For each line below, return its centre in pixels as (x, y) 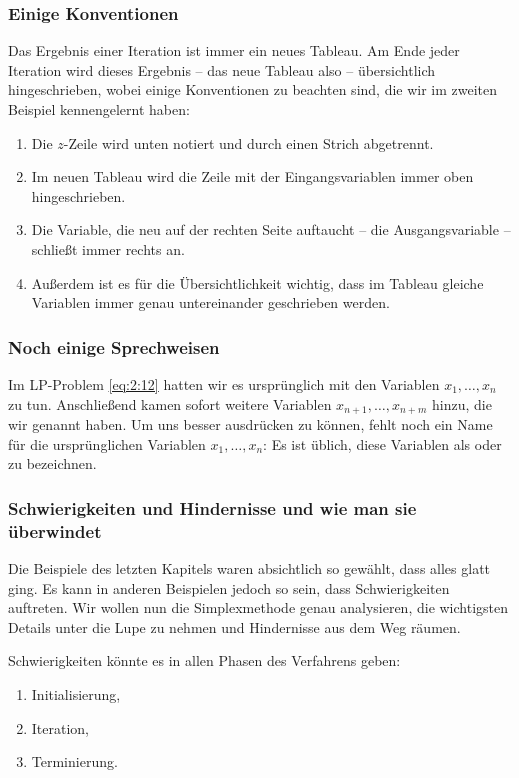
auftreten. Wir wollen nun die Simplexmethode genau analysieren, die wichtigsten (258, 607)
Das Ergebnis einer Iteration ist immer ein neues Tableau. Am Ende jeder (234, 50)
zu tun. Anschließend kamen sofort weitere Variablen (170, 403)
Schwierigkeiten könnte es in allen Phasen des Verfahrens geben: (204, 660)
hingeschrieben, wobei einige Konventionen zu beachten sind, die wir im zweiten (253, 89)
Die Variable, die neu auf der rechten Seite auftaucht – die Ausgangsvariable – (271, 229)
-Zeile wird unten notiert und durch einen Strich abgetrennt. (248, 142)
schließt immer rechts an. (108, 248)
